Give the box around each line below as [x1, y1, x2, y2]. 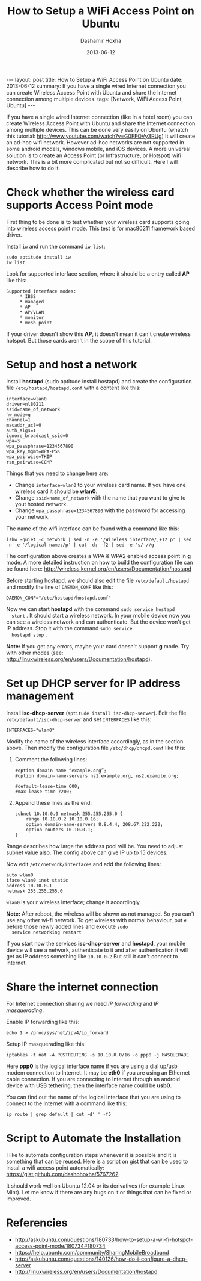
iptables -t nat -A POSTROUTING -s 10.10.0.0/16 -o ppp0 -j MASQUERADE [6, 1052, 189, 1058]
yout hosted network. [14, 500, 68, 507]
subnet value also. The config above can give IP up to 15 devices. [6, 849, 168, 856]
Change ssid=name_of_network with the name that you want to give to [14, 494, 186, 501]
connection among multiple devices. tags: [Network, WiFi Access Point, [6, 95, 184, 102]
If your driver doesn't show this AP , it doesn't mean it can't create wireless [6, 330, 191, 338]
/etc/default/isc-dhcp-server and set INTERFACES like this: [6, 715, 152, 723]
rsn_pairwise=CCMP [6, 459, 52, 465]
